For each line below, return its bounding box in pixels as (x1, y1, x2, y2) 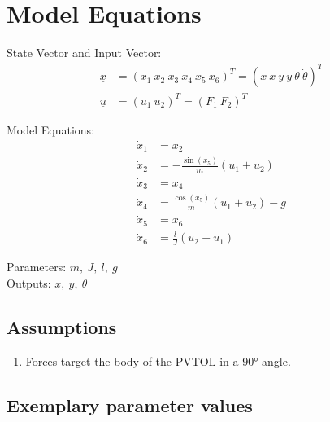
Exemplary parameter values (7, 392, 253, 417)
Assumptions (7, 314, 117, 339)
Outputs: (7, 274, 51, 291)
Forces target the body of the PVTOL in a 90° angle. (25, 352, 291, 369)
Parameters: (7, 258, 67, 275)
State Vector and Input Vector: (7, 44, 162, 61)
